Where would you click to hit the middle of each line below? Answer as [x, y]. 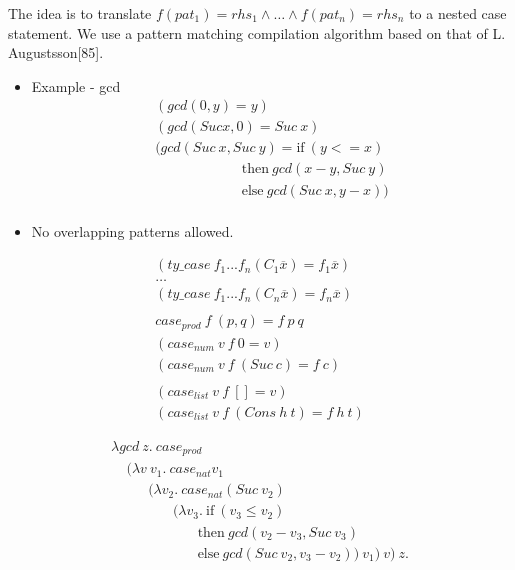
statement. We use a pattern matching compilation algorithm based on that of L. [257, 32]
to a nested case [458, 13]
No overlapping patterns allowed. [132, 230]
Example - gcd [76, 85]
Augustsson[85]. [56, 52]
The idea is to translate [80, 13]
